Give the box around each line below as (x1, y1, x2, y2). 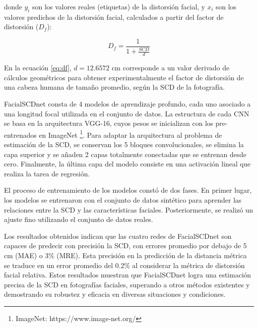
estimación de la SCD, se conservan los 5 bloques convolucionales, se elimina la (4, 139, 244, 150)
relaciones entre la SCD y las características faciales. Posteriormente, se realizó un (4, 204, 254, 215)
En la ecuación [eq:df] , (4, 62, 71, 73)
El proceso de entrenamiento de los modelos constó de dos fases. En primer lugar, (4, 185, 252, 195)
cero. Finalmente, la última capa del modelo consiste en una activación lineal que (4, 159, 251, 169)
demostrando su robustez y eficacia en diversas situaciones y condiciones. (4, 289, 226, 299)
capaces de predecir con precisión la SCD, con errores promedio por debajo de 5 (4, 240, 247, 251)
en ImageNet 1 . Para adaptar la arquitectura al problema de (39, 128, 222, 140)
